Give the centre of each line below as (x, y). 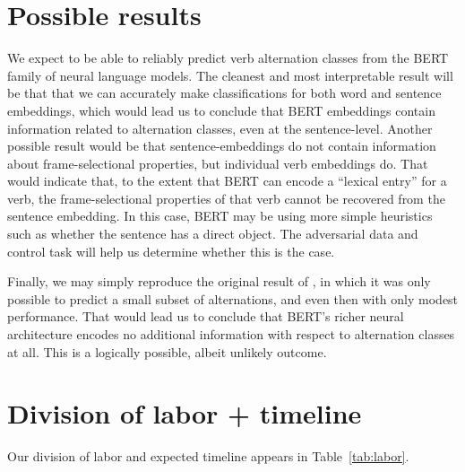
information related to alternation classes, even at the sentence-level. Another (220, 128)
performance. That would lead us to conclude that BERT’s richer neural (206, 316)
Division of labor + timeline (185, 413)
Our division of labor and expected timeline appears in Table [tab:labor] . (208, 456)
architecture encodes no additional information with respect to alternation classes (231, 334)
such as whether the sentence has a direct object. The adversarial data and (213, 234)
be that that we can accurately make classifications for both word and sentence (224, 93)
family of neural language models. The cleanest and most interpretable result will (230, 75)
